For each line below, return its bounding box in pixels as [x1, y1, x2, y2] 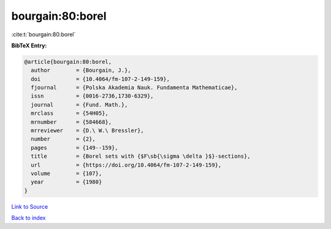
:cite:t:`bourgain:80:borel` [11, 31, 76, 38]
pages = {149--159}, [31, 144, 119, 151]
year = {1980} [31, 179, 102, 185]
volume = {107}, [31, 170, 102, 177]
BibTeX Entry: [11, 42, 47, 49]
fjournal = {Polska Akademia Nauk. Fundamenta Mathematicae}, [31, 84, 238, 91]
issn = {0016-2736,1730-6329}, [31, 93, 154, 99]
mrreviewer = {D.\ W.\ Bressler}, [31, 127, 144, 134]
